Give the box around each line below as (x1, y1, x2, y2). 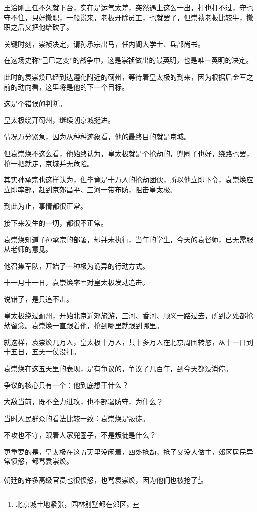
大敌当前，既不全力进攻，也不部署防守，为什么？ (4, 397, 163, 407)
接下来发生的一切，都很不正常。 (4, 217, 108, 228)
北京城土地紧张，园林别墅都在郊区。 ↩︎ (15, 499, 139, 509)
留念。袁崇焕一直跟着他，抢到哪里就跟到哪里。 (10, 320, 163, 331)
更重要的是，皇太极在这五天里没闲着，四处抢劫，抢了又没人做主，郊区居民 (4, 446, 246, 456)
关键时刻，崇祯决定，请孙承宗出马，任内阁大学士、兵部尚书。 (4, 38, 205, 49)
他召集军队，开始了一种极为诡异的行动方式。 (4, 260, 149, 271)
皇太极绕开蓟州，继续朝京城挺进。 (4, 114, 115, 125)
